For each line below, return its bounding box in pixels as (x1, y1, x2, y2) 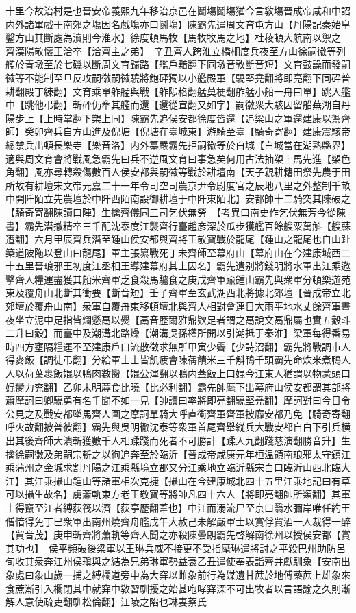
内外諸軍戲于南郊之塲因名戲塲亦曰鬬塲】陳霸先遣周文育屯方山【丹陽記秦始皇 (5, 16, 351, 31)
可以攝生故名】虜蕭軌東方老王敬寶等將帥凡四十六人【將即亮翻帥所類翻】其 (5, 487, 341, 501)
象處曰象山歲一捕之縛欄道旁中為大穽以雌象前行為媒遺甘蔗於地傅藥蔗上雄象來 (5, 567, 351, 581)
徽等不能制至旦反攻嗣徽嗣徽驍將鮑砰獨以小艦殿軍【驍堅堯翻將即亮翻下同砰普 (5, 70, 351, 84)
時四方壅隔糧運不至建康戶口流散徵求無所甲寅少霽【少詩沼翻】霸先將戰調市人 (5, 339, 351, 353)
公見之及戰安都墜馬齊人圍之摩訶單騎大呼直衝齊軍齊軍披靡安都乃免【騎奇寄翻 (5, 406, 351, 420)
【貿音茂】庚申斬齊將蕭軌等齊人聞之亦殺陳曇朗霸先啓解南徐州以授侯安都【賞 (5, 527, 351, 542)
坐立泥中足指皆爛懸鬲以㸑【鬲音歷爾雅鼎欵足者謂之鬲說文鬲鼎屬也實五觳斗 (14, 312, 351, 326)
